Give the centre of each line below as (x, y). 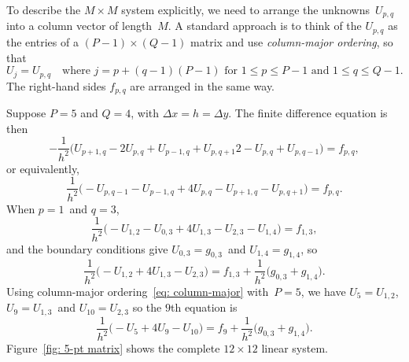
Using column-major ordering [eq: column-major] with (138, 291)
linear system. (295, 348)
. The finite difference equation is (308, 113)
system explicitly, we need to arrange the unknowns (245, 9)
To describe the (44, 9)
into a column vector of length (79, 26)
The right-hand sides (56, 85)
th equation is (204, 307)
